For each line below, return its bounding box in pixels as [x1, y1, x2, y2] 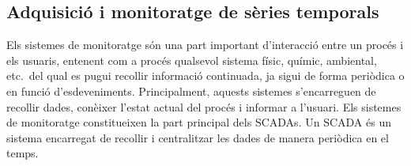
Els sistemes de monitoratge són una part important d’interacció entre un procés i [6, 36, 404, 53]
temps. [6, 145, 39, 161]
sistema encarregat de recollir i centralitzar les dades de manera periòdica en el [6, 129, 389, 145]
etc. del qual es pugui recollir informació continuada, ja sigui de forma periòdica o [6, 67, 405, 84]
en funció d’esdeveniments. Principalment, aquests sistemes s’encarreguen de [6, 82, 376, 99]
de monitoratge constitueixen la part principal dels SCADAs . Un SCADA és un [6, 114, 391, 130]
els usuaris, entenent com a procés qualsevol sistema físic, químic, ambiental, [6, 51, 377, 68]
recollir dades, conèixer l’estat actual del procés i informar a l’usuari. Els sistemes [6, 98, 402, 115]
